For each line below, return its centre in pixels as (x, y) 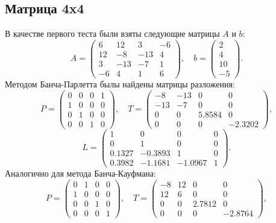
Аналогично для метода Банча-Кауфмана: (80, 173)
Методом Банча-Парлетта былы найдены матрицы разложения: (120, 83)
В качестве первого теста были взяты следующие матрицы (112, 33)
